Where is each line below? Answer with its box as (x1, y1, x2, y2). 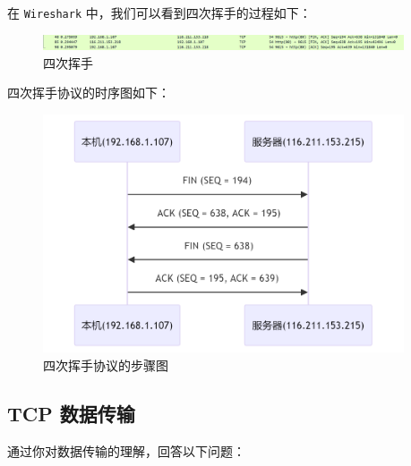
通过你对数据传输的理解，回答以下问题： (7, 441, 245, 460)
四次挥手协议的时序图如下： (7, 83, 170, 102)
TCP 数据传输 (7, 399, 135, 427)
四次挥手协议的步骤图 (43, 355, 168, 374)
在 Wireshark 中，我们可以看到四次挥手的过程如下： (7, 4, 312, 21)
